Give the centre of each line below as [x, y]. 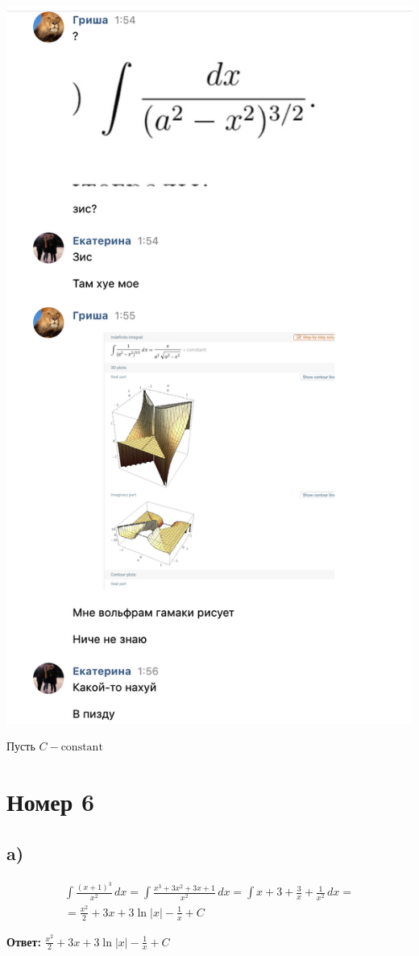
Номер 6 [51, 802]
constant [82, 748]
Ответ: [24, 941]
